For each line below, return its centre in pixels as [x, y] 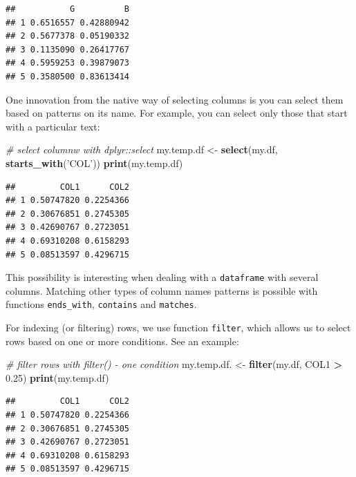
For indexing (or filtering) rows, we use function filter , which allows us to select [178, 327]
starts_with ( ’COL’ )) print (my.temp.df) [94, 163]
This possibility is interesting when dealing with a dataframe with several [162, 277]
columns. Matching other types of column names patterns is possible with [162, 290]
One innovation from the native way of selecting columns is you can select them [175, 99]
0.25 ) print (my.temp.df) [57, 377]
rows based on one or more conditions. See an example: [122, 341]
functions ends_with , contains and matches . [101, 304]
